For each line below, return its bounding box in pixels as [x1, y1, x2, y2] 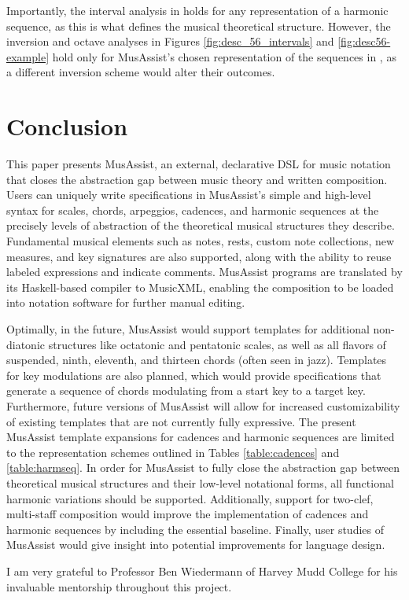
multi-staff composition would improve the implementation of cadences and [6, 506, 369, 522]
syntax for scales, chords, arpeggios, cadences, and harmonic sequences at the [6, 201, 379, 218]
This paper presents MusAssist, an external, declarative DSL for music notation [6, 156, 391, 172]
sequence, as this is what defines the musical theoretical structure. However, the [6, 17, 391, 34]
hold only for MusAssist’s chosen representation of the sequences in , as [52, 48, 396, 64]
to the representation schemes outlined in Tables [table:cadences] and [6, 444, 340, 460]
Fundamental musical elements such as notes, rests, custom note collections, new [6, 233, 395, 249]
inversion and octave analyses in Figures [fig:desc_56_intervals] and [6, 33, 334, 50]
